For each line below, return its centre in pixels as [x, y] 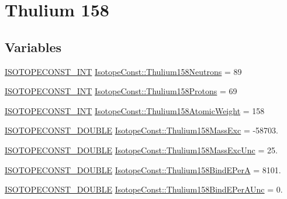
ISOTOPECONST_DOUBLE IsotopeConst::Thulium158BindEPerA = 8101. [143, 169]
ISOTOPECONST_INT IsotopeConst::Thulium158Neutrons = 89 [123, 71]
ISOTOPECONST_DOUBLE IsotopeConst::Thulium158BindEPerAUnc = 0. [144, 189]
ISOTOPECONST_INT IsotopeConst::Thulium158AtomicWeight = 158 [135, 110]
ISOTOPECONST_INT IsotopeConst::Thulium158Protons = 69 [121, 91]
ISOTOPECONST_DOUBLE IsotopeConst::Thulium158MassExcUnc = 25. [141, 150]
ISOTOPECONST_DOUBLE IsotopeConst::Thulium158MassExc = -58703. [142, 130]
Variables [33, 47]
